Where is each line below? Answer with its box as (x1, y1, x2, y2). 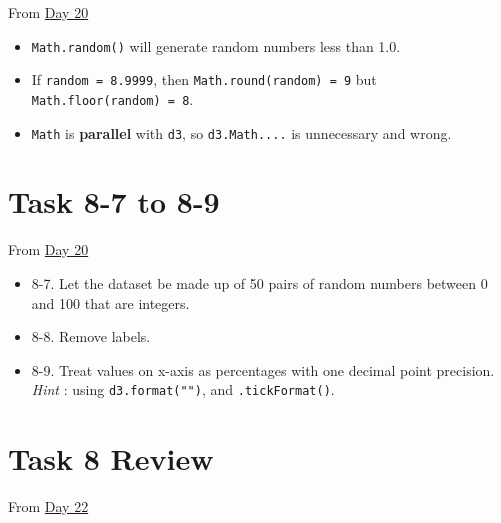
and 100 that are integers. (31, 292, 190, 313)
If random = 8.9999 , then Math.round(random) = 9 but (31, 69, 377, 90)
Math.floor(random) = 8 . (31, 88, 194, 109)
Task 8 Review (8, 438, 214, 479)
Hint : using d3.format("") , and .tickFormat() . (31, 379, 335, 400)
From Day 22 (8, 496, 89, 517)
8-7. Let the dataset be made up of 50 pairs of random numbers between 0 (31, 272, 488, 293)
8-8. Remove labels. (31, 326, 151, 347)
